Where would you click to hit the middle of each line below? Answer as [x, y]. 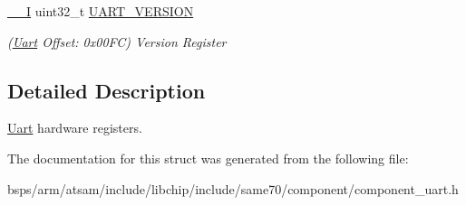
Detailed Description [107, 90]
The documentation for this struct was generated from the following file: [208, 158]
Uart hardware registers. [75, 128]
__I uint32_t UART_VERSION [101, 11]
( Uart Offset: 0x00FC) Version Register [117, 41]
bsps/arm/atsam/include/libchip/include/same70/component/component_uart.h [233, 188]
